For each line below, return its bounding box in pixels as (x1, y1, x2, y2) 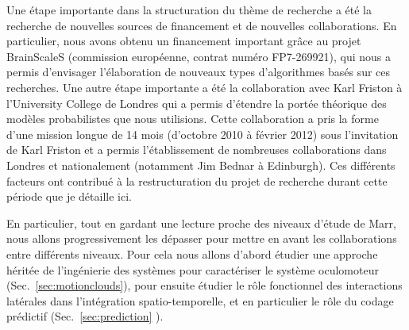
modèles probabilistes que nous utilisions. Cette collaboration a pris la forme (6, 110, 379, 127)
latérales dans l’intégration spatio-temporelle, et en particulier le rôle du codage (6, 292, 394, 309)
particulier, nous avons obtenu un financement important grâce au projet (6, 33, 361, 49)
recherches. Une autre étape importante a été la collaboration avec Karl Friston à (6, 79, 403, 95)
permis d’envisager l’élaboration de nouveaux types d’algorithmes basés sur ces (6, 63, 391, 80)
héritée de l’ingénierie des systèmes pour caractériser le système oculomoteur (6, 261, 379, 278)
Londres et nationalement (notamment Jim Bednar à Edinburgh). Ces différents (6, 156, 395, 173)
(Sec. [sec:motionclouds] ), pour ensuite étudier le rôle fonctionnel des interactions (6, 277, 403, 294)
